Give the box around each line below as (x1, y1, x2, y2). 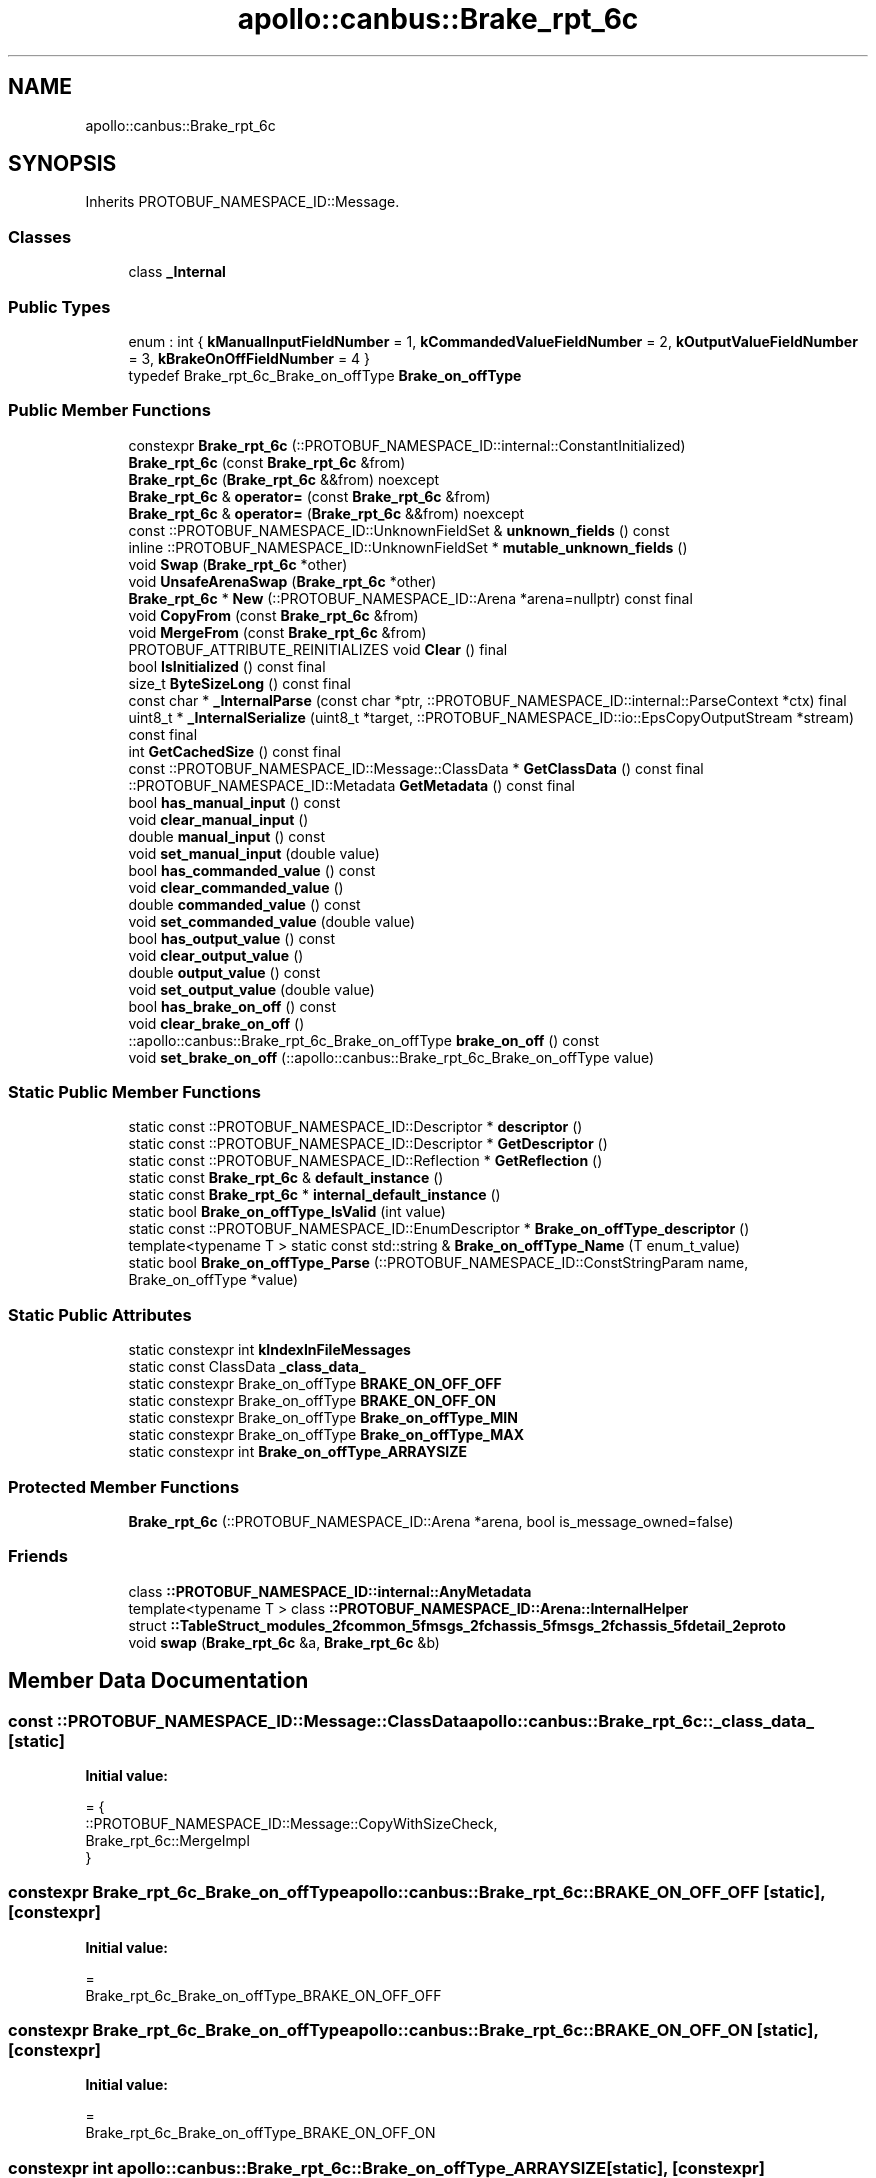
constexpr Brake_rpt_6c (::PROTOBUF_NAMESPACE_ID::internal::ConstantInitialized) (128, 436, 686, 454)
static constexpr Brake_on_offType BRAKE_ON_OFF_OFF (128, 1375, 502, 1393)
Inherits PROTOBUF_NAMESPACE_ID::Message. (85, 193, 400, 211)
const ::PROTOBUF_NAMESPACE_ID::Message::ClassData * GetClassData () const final (128, 759, 704, 777)
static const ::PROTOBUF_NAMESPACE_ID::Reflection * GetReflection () (128, 1152, 603, 1170)
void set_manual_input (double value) (128, 844, 380, 862)
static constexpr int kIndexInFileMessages (128, 1341, 411, 1359)
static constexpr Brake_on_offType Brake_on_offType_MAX (128, 1426, 524, 1444)
